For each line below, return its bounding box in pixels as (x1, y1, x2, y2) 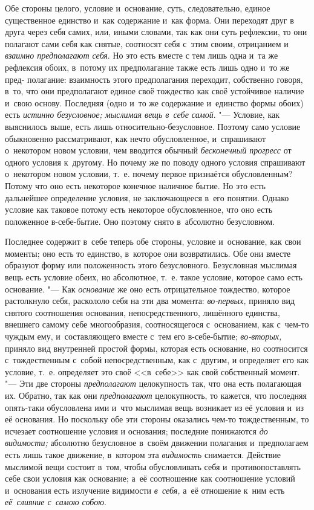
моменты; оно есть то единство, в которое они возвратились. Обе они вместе (5, 247, 291, 259)
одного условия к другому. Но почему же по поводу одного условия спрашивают (5, 155, 306, 168)
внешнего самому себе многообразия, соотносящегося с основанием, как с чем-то (5, 318, 309, 331)
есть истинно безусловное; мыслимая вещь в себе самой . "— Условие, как (5, 108, 280, 121)
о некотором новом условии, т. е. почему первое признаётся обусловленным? (5, 167, 293, 180)
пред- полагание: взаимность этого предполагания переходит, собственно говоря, (5, 73, 303, 85)
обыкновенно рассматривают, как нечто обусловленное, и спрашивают (5, 132, 266, 144)
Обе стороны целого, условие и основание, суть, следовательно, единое (5, 2, 270, 14)
